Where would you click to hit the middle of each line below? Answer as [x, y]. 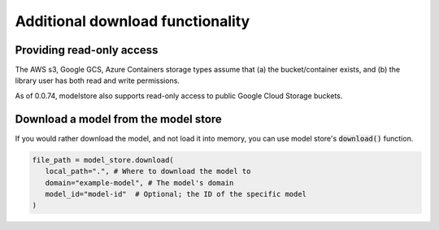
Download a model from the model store [119, 119]
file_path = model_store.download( [103, 160]
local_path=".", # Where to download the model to [148, 171]
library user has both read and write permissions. [98, 80]
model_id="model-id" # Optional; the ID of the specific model [176, 194]
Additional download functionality [133, 21]
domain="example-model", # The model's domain [139, 182]
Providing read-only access [87, 50]
